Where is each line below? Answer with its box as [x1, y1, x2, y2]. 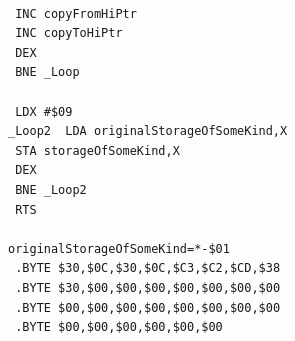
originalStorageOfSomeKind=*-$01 [8, 241, 230, 256]
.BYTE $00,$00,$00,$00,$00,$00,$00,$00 [15, 300, 281, 315]
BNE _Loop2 [15, 182, 87, 197]
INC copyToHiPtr [15, 26, 123, 41]
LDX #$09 [15, 104, 73, 119]
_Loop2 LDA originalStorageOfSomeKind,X [8, 124, 288, 139]
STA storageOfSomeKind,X [15, 143, 180, 158]
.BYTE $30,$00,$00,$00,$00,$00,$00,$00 [15, 280, 281, 295]
